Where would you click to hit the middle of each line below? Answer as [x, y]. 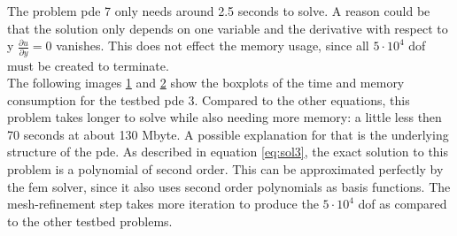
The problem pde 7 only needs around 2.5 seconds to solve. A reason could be [219, 11]
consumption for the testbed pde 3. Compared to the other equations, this [209, 99]
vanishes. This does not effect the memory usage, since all [213, 46]
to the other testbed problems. [90, 221]
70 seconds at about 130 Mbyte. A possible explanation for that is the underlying [228, 134]
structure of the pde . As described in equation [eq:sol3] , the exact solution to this [228, 152]
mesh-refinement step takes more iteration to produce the [163, 204]
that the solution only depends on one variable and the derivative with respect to [228, 28]
